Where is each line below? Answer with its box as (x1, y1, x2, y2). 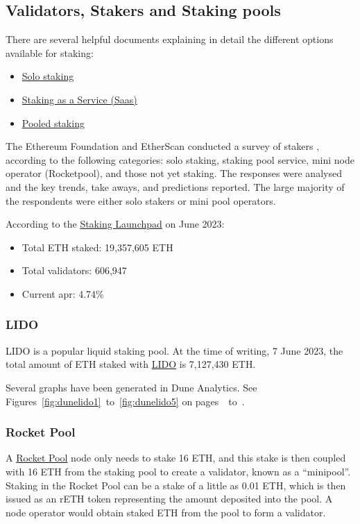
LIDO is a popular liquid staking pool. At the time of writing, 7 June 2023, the (6, 343, 343, 357)
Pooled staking (22, 115, 85, 130)
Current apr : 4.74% (22, 286, 104, 301)
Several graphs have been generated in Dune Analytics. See (6, 380, 257, 394)
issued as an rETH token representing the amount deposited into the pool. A (6, 491, 333, 506)
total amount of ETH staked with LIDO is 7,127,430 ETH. (6, 357, 256, 371)
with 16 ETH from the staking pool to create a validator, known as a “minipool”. (6, 464, 351, 478)
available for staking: (6, 45, 94, 60)
